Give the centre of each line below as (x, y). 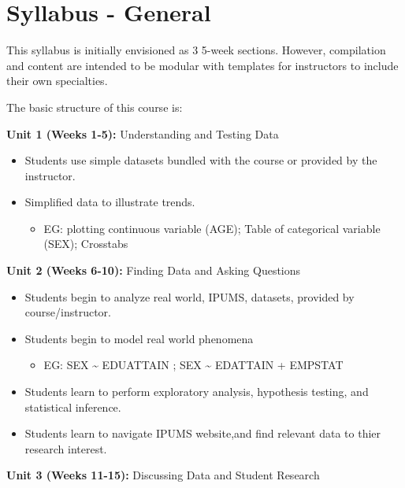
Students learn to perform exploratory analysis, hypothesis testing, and (197, 392)
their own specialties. (57, 81)
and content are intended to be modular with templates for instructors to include (202, 65)
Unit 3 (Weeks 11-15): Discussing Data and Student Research (163, 475)
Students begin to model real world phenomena (139, 338)
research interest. (66, 448)
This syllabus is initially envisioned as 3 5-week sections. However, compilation (196, 50)
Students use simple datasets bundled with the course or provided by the (201, 160)
